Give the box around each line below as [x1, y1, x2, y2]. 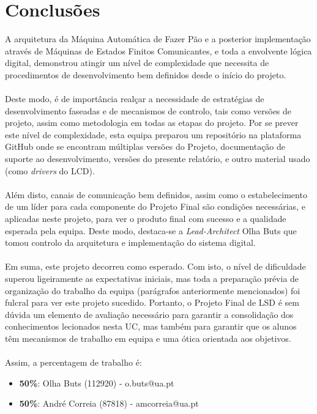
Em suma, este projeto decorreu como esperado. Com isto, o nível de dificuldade [5, 260, 306, 273]
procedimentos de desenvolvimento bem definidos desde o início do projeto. [5, 68, 286, 81]
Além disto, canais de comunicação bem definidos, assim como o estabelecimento [5, 188, 307, 201]
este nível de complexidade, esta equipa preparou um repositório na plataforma [5, 128, 302, 141]
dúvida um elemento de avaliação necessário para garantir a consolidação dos [5, 308, 294, 320]
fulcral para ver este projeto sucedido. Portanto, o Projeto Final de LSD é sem [5, 296, 299, 309]
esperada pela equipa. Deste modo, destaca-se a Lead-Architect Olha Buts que [5, 224, 297, 237]
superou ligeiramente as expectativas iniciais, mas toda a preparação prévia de [5, 272, 299, 284]
